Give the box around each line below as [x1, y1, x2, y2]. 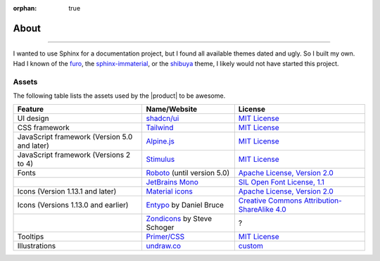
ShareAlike [238, 205, 274, 215]
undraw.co [146, 241, 182, 251]
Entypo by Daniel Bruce [146, 200, 224, 210]
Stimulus [146, 155, 175, 165]
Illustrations [17, 241, 56, 251]
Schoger [146, 222, 175, 232]
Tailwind [146, 123, 174, 133]
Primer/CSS [146, 232, 185, 242]
